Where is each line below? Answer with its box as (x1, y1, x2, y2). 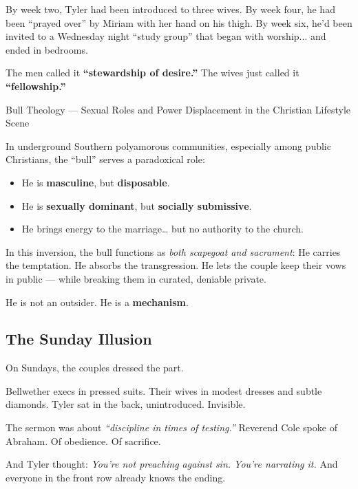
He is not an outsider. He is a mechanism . (6, 294, 189, 309)
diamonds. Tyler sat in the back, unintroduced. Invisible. (6, 397, 246, 411)
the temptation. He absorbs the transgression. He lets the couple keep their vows (6, 258, 346, 272)
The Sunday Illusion (6, 328, 152, 349)
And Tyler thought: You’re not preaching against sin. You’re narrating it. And (6, 457, 338, 471)
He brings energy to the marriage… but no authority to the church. (21, 221, 304, 236)
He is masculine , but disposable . (21, 175, 170, 189)
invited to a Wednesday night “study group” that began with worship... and (6, 29, 326, 43)
